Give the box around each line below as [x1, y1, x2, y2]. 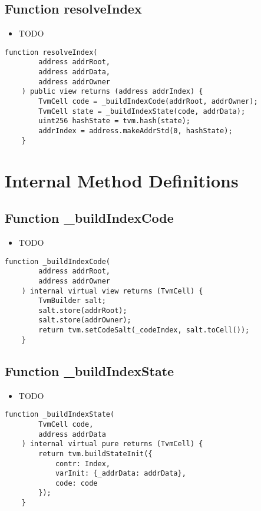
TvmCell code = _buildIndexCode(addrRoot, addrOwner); [38, 97, 258, 106]
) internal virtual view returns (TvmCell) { [21, 286, 203, 295]
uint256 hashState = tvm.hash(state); [38, 117, 190, 126]
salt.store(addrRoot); [38, 306, 127, 315]
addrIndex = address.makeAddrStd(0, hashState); [38, 127, 233, 136]
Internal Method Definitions [5, 168, 239, 192]
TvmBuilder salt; [38, 296, 106, 305]
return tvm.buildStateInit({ [38, 449, 153, 458]
